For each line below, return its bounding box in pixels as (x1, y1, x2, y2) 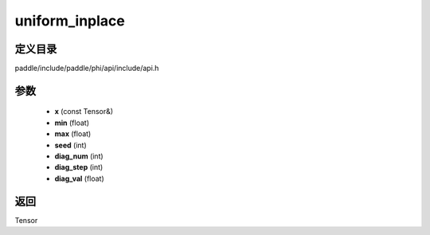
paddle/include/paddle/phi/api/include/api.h (14, 64, 159, 73)
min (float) (54, 118, 89, 127)
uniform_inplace (14, 12, 125, 29)
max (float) (54, 129, 92, 139)
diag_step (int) (54, 163, 104, 172)
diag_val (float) (54, 174, 105, 183)
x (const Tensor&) (54, 107, 114, 116)
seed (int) (54, 140, 87, 150)
